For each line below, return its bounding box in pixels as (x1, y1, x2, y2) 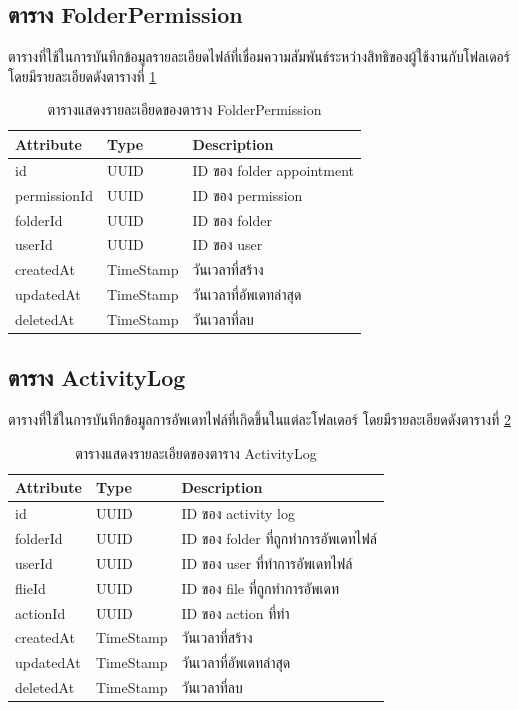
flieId (15, 577, 46, 598)
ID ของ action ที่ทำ (181, 602, 290, 623)
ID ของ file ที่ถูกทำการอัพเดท (181, 577, 340, 598)
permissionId (15, 184, 93, 205)
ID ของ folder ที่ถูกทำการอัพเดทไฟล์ (181, 528, 377, 549)
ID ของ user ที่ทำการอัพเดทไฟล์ (181, 552, 353, 573)
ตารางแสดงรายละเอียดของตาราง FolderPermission (47, 99, 322, 120)
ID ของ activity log (181, 503, 295, 524)
